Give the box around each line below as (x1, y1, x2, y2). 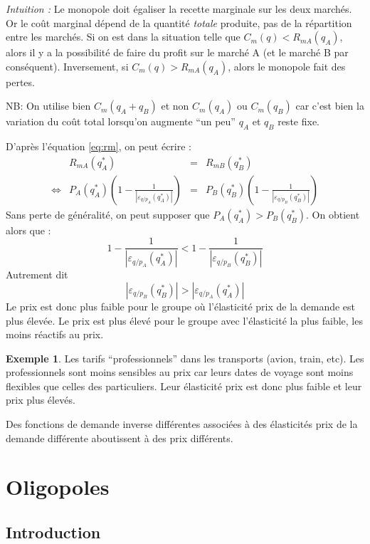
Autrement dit (6, 267, 68, 282)
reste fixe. (277, 114, 319, 129)
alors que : (6, 222, 51, 237)
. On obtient (306, 206, 360, 221)
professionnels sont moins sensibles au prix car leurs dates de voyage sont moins (6, 365, 354, 380)
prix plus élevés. (6, 392, 75, 407)
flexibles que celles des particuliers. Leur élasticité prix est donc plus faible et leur (6, 378, 362, 393)
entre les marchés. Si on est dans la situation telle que (6, 29, 240, 44)
